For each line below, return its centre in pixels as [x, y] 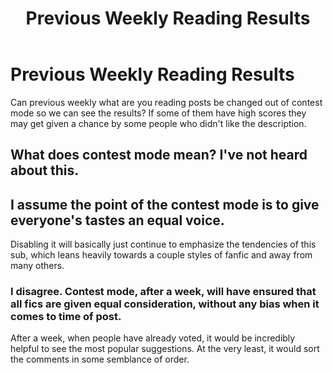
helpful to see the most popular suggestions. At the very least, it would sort [165, 349]
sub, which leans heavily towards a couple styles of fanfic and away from [161, 255]
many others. [37, 266]
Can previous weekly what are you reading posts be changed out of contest [166, 102]
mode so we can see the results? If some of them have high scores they [158, 113]
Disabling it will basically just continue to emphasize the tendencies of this [163, 244]
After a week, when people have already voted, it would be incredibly [153, 338]
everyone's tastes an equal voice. [117, 220]
